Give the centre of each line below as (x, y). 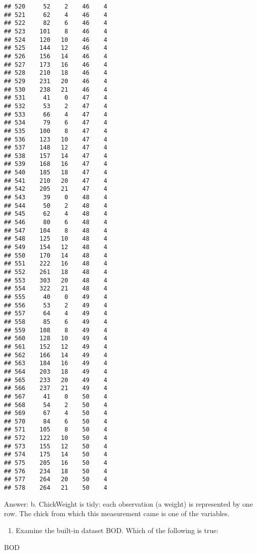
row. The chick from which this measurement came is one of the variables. (117, 513)
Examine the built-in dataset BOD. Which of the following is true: (117, 530)
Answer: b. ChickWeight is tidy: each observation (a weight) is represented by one (128, 503)
